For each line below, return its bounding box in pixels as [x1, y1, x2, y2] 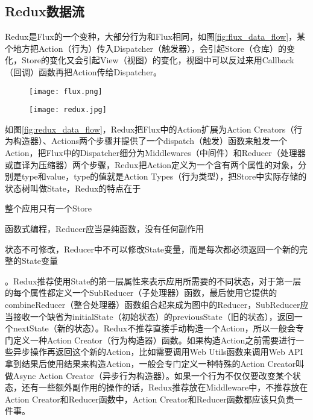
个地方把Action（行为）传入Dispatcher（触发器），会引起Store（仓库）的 [5, 42, 287, 54]
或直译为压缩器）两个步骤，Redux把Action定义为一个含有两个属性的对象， [5, 158, 298, 171]
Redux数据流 [5, 2, 84, 20]
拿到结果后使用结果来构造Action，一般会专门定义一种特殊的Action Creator [5, 357, 296, 369]
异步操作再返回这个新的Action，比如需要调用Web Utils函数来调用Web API [13, 345, 303, 358]
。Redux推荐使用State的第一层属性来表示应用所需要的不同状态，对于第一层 [5, 274, 302, 287]
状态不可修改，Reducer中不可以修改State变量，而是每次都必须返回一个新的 [5, 242, 299, 255]
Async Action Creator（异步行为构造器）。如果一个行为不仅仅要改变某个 [13, 369, 292, 381]
